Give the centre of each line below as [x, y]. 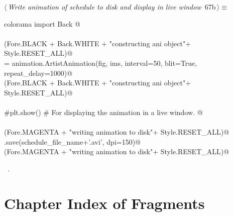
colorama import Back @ [42, 23]
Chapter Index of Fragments [104, 203]
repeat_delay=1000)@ [38, 73]
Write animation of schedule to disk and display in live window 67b [112, 7]
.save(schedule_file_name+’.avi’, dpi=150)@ [73, 141]
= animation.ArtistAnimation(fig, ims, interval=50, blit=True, [101, 63]
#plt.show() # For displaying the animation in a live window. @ [103, 112]
